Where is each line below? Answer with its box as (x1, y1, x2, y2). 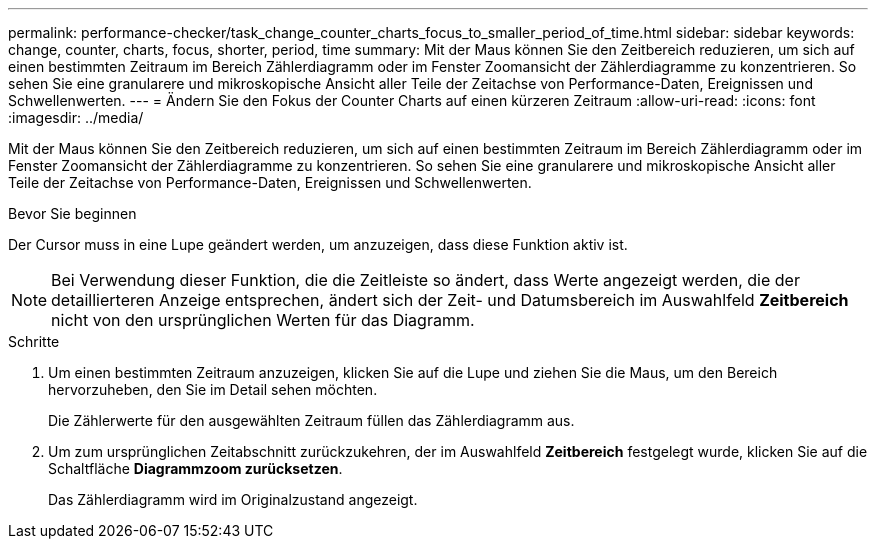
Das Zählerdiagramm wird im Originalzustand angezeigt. (48, 491, 418, 508)
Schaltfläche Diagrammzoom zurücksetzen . (48, 460, 343, 477)
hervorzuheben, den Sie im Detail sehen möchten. (48, 381, 378, 398)
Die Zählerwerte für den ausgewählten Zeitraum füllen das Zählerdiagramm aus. (48, 412, 575, 429)
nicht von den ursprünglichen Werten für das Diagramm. (51, 310, 475, 330)
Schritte (8, 333, 60, 350)
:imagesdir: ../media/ (8, 109, 144, 126)
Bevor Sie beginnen (8, 205, 137, 222)
